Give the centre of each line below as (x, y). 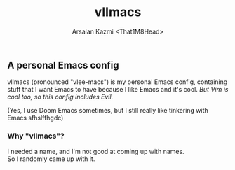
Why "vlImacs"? (36, 136)
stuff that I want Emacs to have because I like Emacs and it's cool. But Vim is (118, 90)
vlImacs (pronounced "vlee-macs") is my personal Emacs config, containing (117, 82)
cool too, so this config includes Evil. (60, 97)
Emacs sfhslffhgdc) (35, 118)
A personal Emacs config (63, 65)
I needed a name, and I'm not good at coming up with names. (96, 151)
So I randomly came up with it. (51, 159)
